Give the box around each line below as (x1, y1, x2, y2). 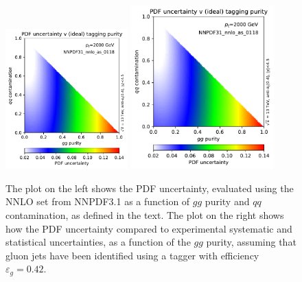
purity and (205, 194, 250, 209)
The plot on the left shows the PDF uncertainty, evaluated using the (5, 180, 294, 195)
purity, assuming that (206, 235, 297, 249)
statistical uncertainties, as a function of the (5, 235, 191, 249)
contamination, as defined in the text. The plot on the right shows (5, 208, 284, 222)
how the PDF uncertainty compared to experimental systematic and (5, 221, 292, 235)
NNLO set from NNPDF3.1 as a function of (5, 194, 190, 209)
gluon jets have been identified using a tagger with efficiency (5, 248, 259, 262)
